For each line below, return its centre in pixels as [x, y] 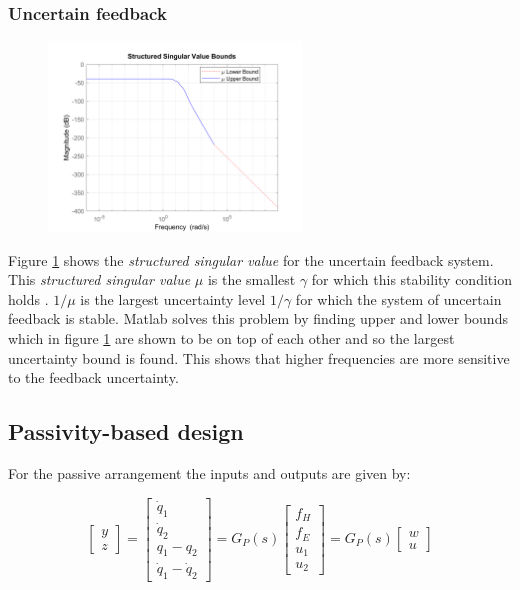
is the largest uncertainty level [173, 298]
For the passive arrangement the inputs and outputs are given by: [209, 472]
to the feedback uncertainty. [93, 377]
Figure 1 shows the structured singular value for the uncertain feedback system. [251, 259]
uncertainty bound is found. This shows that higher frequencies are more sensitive [259, 357]
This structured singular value [99, 279]
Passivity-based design [126, 431]
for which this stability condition [411, 279]
